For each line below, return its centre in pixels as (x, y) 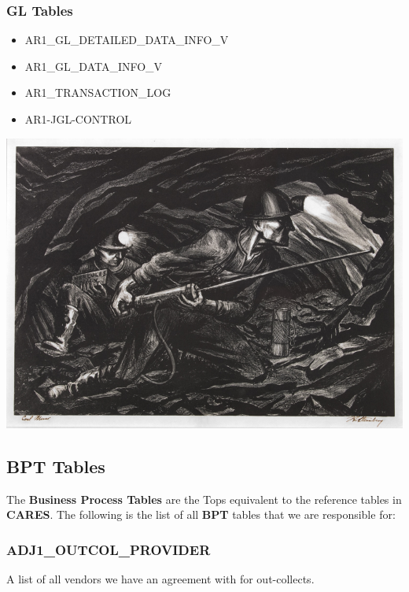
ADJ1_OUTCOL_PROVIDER (109, 549)
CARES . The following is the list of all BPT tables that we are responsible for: (201, 514)
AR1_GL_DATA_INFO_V (94, 66)
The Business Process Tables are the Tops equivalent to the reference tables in (204, 499)
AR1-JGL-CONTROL (78, 119)
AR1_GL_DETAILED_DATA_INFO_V (127, 40)
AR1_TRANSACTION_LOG (98, 92)
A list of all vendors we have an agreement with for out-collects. (160, 579)
